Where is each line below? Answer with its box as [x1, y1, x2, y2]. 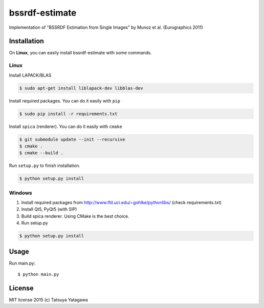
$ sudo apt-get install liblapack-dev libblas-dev [19, 85, 144, 91]
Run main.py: [9, 260, 36, 266]
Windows [9, 189, 32, 196]
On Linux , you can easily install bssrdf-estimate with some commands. [9, 50, 152, 56]
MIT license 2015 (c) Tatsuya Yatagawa [9, 297, 88, 303]
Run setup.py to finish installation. [9, 163, 81, 168]
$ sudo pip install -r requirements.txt [19, 111, 117, 117]
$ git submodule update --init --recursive [19, 137, 126, 142]
